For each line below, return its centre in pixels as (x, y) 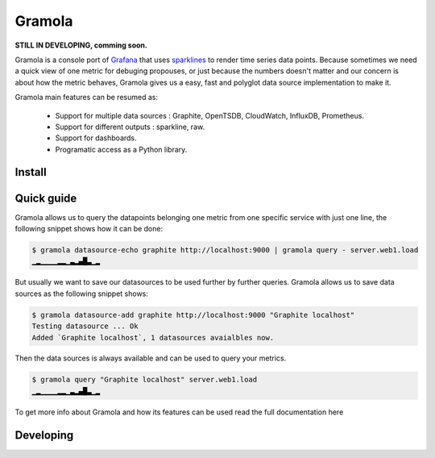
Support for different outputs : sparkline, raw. (130, 127)
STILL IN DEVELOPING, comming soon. (81, 45)
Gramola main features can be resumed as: (87, 98)
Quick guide (46, 198)
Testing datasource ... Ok (85, 326)
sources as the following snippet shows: (82, 294)
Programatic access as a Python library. (121, 149)
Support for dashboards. (96, 138)
